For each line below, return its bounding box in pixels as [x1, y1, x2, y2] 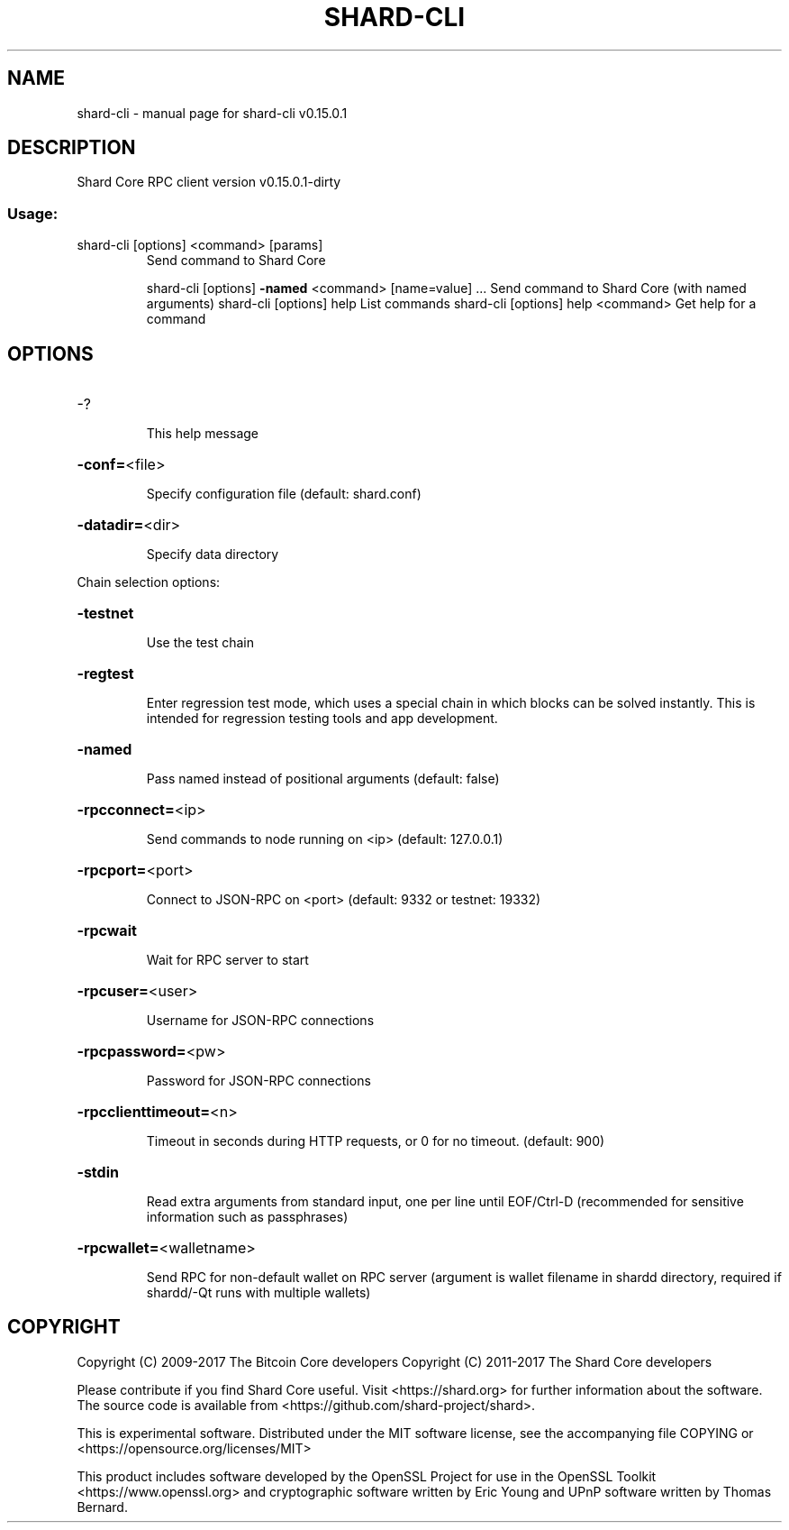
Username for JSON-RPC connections [146, 1012, 375, 1029]
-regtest [77, 664, 134, 683]
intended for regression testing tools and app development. [146, 710, 498, 727]
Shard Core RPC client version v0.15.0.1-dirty [77, 174, 341, 190]
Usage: [7, 204, 59, 223]
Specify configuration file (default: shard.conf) [146, 486, 422, 502]
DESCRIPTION [7, 136, 136, 160]
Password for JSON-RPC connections [146, 1073, 371, 1089]
